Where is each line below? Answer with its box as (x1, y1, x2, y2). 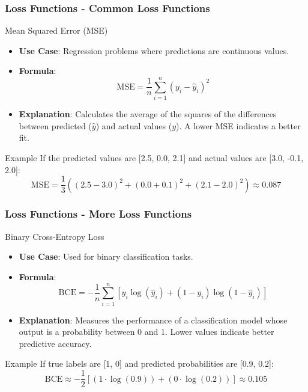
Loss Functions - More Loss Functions (5, 206, 192, 221)
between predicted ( (19, 119, 92, 132)
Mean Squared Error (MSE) (5, 24, 108, 37)
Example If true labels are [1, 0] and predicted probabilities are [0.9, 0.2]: (5, 357, 274, 370)
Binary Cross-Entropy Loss (5, 230, 104, 242)
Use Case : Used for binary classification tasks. (19, 250, 193, 263)
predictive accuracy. (19, 337, 92, 349)
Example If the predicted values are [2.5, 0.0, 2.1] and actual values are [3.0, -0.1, (5, 151, 304, 164)
